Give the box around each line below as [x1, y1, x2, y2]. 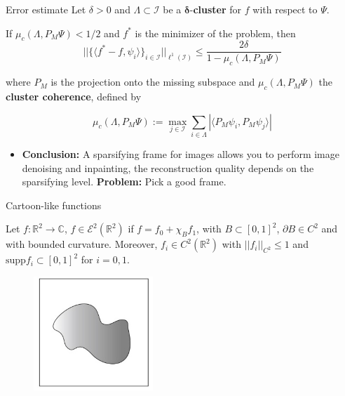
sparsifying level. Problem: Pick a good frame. [22, 174, 226, 189]
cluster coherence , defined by [6, 89, 142, 104]
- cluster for [189, 2, 242, 16]
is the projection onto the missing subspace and [50, 74, 255, 89]
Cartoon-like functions [6, 197, 102, 212]
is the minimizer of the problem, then [135, 25, 296, 40]
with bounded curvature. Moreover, [6, 237, 158, 251]
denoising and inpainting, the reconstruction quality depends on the [22, 160, 314, 175]
